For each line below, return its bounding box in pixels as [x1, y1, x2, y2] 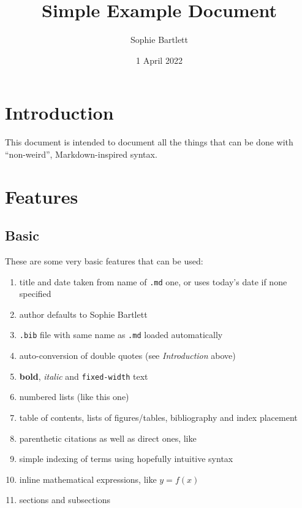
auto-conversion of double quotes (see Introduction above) [19, 349, 236, 362]
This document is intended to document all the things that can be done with [5, 136, 293, 148]
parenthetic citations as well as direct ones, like [19, 431, 197, 444]
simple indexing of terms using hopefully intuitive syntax [19, 452, 233, 465]
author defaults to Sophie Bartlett [19, 307, 148, 320]
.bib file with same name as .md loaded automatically [19, 328, 223, 341]
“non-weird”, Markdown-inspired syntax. [5, 147, 157, 160]
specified [19, 287, 51, 300]
